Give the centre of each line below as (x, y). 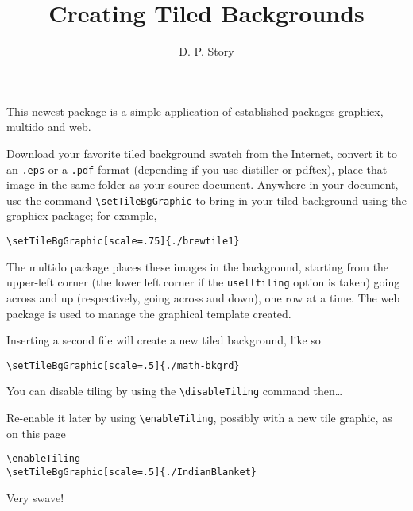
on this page (36, 433)
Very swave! (35, 497)
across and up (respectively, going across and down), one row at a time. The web (203, 297)
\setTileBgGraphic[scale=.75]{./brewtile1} (123, 241)
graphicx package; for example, (82, 215)
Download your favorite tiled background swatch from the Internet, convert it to (202, 153)
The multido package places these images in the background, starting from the (198, 266)
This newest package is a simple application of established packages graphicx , (195, 111)
